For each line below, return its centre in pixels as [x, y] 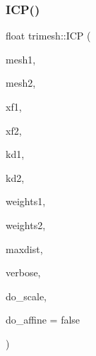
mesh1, [21, 59]
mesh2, [21, 83]
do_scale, [26, 296]
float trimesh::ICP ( [48, 36]
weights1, [26, 201]
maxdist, [24, 248]
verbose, [23, 272]
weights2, [26, 225]
